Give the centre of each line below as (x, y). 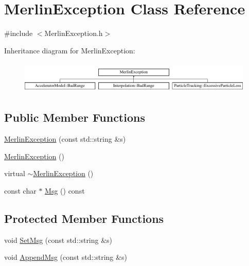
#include (19, 33)
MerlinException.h (74, 33)
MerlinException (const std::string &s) (65, 138)
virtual (15, 173)
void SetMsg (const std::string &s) (58, 240)
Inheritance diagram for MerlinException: (70, 50)
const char (20, 190)
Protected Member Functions (84, 218)
